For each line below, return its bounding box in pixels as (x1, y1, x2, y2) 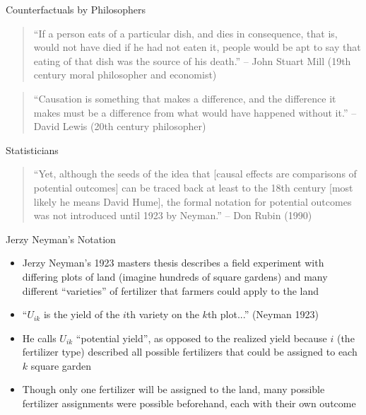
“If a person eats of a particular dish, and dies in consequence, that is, (33, 25, 338, 40)
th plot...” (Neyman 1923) (207, 307, 319, 322)
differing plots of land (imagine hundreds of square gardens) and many (22, 269, 328, 284)
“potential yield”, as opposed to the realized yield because (76, 330, 327, 345)
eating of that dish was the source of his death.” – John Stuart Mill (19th (33, 53, 351, 68)
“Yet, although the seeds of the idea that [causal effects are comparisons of (33, 166, 357, 181)
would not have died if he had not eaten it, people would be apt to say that (33, 40, 361, 54)
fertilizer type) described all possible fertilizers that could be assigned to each (22, 344, 358, 359)
